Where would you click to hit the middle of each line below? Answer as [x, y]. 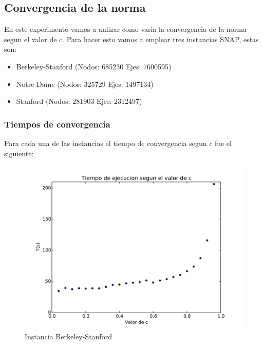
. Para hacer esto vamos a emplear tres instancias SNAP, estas [161, 39]
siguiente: [19, 153]
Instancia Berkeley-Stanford [68, 336]
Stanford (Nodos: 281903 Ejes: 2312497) [79, 101]
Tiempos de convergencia [57, 124]
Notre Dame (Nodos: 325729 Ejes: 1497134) [85, 84]
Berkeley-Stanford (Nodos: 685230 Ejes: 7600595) [94, 66]
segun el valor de [31, 39]
